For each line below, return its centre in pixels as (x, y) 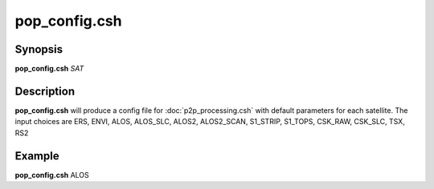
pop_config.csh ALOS (52, 175)
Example (37, 156)
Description (45, 91)
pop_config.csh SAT (49, 69)
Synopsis (39, 49)
